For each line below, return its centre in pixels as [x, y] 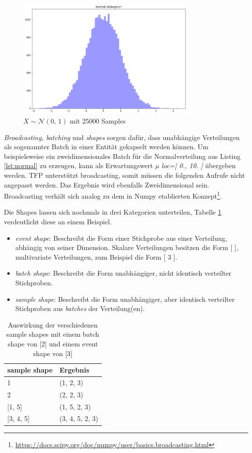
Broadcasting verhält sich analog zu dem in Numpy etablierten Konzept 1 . [113, 195]
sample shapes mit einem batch [53, 334]
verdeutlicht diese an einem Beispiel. [58, 221]
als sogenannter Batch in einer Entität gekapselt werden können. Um [106, 147]
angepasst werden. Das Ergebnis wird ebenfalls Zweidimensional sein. [107, 184]
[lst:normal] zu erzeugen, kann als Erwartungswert [79, 165]
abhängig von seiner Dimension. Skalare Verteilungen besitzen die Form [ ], [127, 247]
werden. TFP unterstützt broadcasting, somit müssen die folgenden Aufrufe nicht [125, 175]
